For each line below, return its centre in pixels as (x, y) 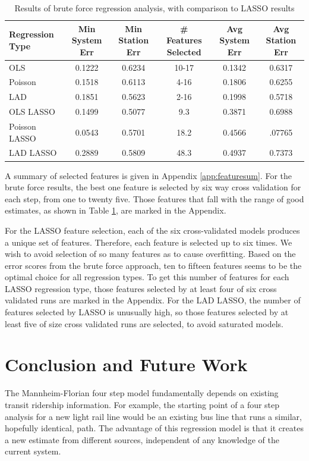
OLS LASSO (32, 112)
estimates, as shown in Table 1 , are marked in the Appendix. (116, 210)
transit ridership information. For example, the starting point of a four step (142, 404)
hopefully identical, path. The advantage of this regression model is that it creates (154, 428)
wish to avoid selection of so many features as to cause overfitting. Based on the (150, 254)
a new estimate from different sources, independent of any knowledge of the (142, 439)
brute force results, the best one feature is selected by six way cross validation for (153, 187)
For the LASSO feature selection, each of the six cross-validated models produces (152, 230)
